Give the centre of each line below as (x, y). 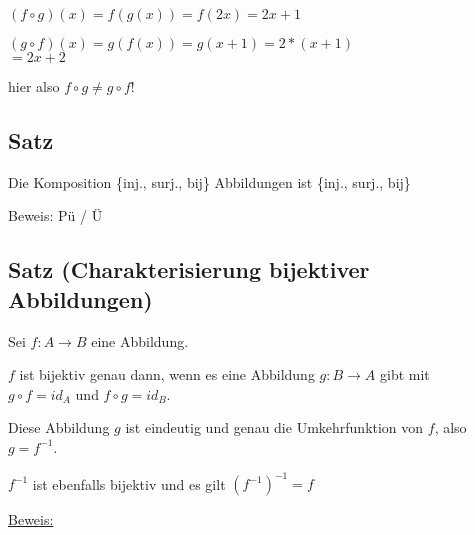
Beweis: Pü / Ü (55, 215)
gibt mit (405, 374)
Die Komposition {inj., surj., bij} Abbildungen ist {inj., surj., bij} (209, 181)
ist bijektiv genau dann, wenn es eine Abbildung (167, 374)
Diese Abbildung (59, 427)
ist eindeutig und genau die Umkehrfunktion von (274, 427)
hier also (34, 86)
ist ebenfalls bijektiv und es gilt (129, 483)
